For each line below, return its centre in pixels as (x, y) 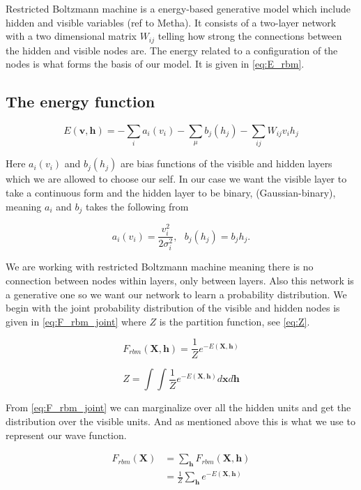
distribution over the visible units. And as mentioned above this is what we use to (180, 421)
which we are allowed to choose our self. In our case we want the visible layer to (176, 179)
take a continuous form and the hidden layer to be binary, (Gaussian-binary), (171, 192)
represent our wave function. (66, 435)
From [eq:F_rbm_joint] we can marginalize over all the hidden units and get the (178, 407)
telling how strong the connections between (250, 36)
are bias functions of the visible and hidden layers (226, 163)
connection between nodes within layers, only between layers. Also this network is (180, 280)
